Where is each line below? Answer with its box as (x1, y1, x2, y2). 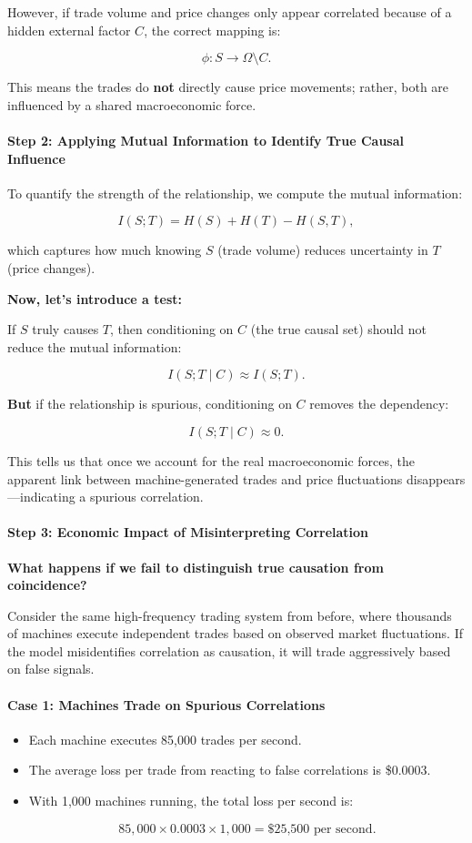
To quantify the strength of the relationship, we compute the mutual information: (7, 183, 463, 202)
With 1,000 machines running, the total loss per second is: (28, 791, 354, 810)
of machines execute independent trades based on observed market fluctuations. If (7, 624, 463, 643)
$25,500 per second (267, 822, 373, 836)
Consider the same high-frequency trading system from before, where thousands (7, 605, 452, 625)
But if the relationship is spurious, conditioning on (7, 394, 292, 413)
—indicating (7, 487, 75, 506)
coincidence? (7, 575, 87, 594)
